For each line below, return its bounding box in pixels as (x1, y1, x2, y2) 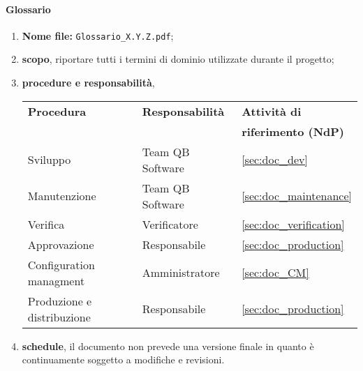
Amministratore (142, 264, 220, 281)
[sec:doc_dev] (242, 151, 308, 168)
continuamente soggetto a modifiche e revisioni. (22, 352, 225, 367)
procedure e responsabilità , (22, 75, 155, 90)
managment (27, 272, 85, 289)
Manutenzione (27, 188, 96, 204)
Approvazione (27, 236, 94, 252)
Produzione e (27, 292, 92, 309)
